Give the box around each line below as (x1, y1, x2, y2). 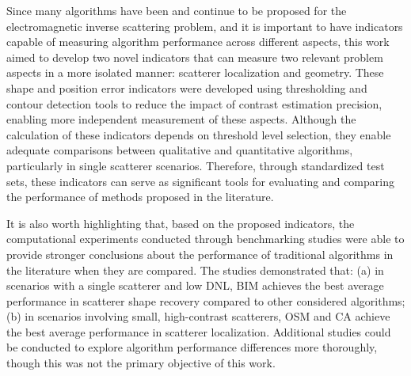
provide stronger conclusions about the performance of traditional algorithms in (6, 245, 394, 262)
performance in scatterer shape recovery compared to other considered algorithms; (6, 292, 405, 309)
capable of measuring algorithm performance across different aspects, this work (6, 33, 390, 50)
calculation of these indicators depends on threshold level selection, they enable (6, 126, 391, 142)
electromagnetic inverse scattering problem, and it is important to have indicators (6, 17, 403, 34)
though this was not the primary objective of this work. (6, 355, 276, 371)
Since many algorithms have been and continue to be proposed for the (6, 2, 347, 18)
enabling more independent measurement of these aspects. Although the (6, 111, 356, 127)
